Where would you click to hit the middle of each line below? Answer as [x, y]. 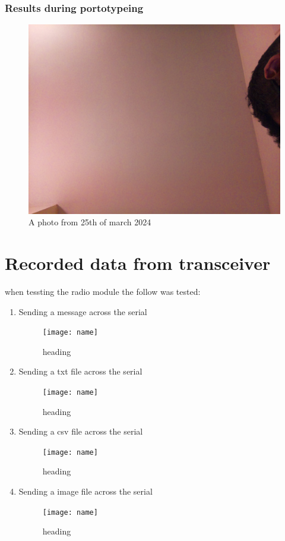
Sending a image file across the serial [85, 491]
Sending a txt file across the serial [80, 371]
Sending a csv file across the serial [81, 431]
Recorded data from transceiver [138, 263]
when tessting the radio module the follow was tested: [103, 291]
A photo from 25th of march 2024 [90, 222]
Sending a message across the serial [83, 311]
